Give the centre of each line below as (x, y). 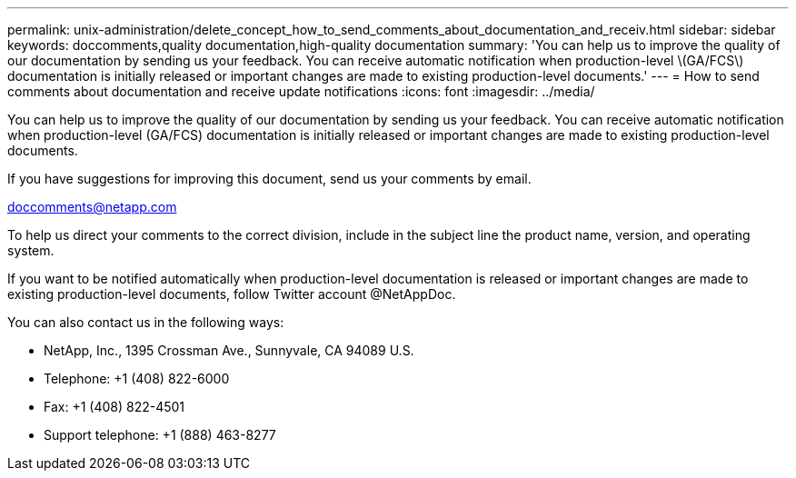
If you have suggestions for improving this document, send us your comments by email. (269, 179)
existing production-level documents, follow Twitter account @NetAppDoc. (232, 294)
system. (31, 250)
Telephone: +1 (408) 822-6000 (137, 378)
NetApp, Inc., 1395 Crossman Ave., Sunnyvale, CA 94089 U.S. (229, 350)
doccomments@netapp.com (92, 207)
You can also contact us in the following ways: (146, 322)
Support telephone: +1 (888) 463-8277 (160, 435)
